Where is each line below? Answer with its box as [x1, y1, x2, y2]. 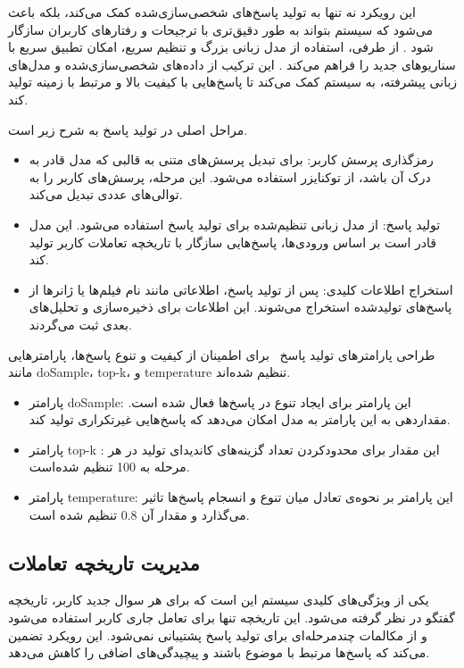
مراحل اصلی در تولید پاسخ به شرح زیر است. [8, 120, 248, 138]
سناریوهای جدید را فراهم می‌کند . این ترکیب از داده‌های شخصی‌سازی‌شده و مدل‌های [8, 54, 456, 73]
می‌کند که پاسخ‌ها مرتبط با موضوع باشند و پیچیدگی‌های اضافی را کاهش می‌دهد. [8, 643, 430, 662]
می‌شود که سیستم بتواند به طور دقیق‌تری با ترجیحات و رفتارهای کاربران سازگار [8, 20, 434, 38]
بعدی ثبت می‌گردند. [29, 314, 132, 333]
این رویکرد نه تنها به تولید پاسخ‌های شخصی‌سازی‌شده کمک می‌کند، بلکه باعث [8, 3, 416, 21]
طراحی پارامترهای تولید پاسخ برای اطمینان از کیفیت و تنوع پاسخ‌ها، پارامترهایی [8, 345, 435, 363]
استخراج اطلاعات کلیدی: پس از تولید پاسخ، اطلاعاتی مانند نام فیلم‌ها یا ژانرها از [29, 280, 453, 298]
